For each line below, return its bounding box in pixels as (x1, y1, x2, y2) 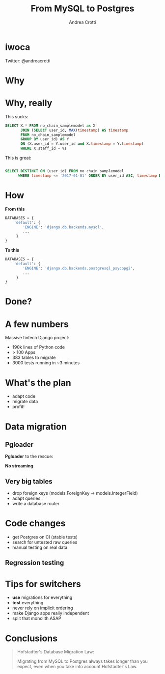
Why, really (5, 98, 53, 108)
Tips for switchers (5, 578, 81, 590)
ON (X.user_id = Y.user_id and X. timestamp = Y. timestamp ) (20, 141, 144, 146)
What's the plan (5, 377, 71, 388)
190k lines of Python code (12, 344, 65, 350)
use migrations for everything (12, 594, 73, 600)
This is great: (5, 155, 32, 161)
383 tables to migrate (12, 354, 56, 361)
